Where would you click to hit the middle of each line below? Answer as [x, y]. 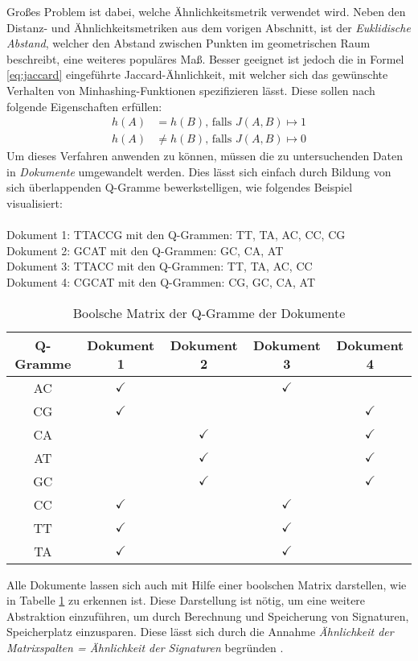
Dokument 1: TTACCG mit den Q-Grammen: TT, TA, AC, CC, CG [176, 235]
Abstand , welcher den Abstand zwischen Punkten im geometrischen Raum [189, 43]
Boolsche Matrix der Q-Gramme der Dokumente [209, 312]
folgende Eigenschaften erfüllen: [84, 106]
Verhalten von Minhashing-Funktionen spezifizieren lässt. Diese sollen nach [191, 90]
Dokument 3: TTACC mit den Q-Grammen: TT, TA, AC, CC [160, 266]
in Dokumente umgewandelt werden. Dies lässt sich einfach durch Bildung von [199, 171]
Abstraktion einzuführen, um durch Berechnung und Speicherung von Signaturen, [208, 616]
